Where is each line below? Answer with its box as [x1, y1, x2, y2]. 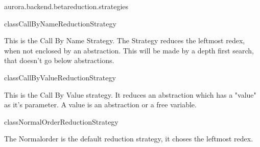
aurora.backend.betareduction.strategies [4, 1, 129, 11]
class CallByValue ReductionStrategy [4, 72, 116, 82]
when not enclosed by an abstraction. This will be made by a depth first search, [4, 45, 254, 55]
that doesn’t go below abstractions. [4, 55, 114, 66]
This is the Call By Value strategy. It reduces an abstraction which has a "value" [4, 89, 256, 100]
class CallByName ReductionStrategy [4, 18, 116, 28]
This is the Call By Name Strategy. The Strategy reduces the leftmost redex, [4, 35, 245, 46]
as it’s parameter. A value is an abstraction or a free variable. [4, 99, 197, 110]
